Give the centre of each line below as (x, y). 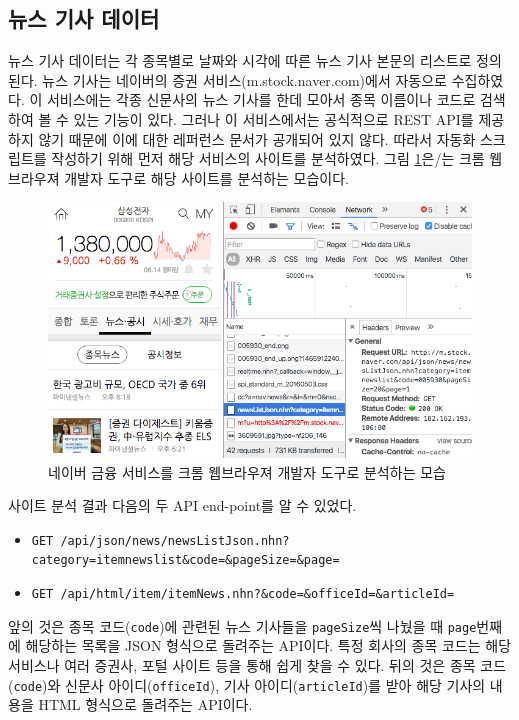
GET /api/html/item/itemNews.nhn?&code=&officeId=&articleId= (243, 594)
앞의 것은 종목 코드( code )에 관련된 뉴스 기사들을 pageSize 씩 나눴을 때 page (242, 625)
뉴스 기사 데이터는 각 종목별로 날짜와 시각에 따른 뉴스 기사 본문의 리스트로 (240, 60)
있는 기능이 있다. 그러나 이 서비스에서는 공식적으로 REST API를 (273, 118)
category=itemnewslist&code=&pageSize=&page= (185, 560)
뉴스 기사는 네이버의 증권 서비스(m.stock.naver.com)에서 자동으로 (244, 79)
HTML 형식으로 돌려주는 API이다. (145, 704)
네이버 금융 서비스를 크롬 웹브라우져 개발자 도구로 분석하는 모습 (247, 471)
